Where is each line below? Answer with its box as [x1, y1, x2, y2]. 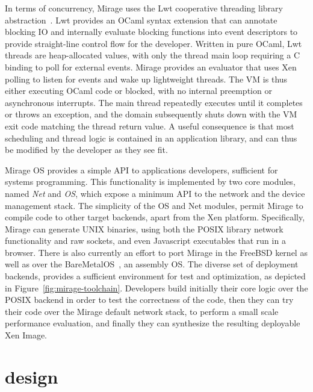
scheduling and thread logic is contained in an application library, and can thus [5, 131, 297, 144]
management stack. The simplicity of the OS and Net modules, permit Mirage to [5, 199, 303, 211]
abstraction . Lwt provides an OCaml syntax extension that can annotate [5, 13, 277, 26]
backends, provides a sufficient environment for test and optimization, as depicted [5, 270, 306, 282]
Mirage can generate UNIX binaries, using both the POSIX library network [5, 222, 284, 235]
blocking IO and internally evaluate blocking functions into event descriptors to [5, 25, 298, 38]
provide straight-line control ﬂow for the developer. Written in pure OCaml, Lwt [5, 37, 302, 49]
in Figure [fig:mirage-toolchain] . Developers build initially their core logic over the [5, 281, 308, 294]
